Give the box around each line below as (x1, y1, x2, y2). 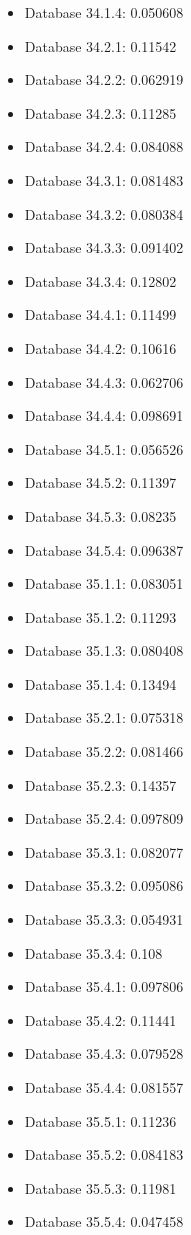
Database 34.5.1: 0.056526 (24, 438, 184, 459)
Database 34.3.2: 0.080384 (24, 203, 184, 224)
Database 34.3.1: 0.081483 (24, 169, 184, 190)
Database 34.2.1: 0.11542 (24, 35, 177, 56)
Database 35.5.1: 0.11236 (24, 1110, 177, 1131)
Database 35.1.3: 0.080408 (24, 640, 184, 661)
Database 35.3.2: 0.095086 (24, 875, 184, 896)
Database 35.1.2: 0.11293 (24, 606, 177, 627)
